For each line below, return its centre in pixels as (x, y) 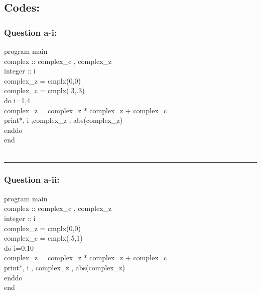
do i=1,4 (17, 100)
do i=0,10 (19, 247)
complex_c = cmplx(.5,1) (43, 238)
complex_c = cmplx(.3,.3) (44, 90)
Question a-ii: (32, 179)
